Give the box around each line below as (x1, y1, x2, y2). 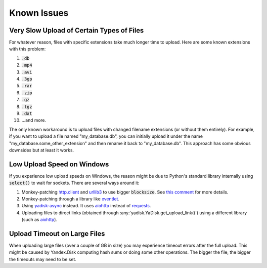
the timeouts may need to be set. (9, 256, 77, 262)
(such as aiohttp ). (21, 217, 57, 223)
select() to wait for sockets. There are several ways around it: (9, 180, 139, 186)
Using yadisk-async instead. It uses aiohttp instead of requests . (21, 203, 151, 209)
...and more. (21, 117, 46, 123)
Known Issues (9, 7, 69, 18)
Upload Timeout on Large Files (9, 230, 105, 238)
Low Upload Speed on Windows (9, 160, 109, 168)
